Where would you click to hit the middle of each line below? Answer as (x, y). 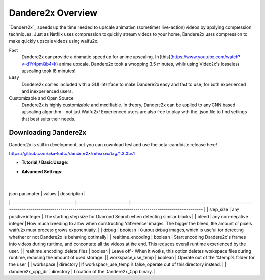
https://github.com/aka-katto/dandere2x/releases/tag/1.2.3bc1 (72, 153)
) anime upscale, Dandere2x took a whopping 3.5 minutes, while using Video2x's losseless (148, 64)
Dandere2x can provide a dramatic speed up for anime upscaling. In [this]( (97, 57)
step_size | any (224, 210)
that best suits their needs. (48, 119)
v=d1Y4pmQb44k (39, 64)
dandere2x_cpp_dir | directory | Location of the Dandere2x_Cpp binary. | (82, 271)
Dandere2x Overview (53, 13)
